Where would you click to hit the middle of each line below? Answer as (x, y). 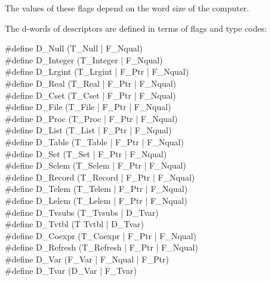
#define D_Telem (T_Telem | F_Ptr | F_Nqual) (96, 189)
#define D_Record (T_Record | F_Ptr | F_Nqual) (100, 177)
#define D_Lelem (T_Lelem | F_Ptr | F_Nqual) (96, 200)
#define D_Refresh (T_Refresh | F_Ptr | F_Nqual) (101, 247)
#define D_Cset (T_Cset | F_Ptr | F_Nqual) (90, 95)
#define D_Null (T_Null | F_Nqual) (74, 48)
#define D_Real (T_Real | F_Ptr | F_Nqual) (91, 83)
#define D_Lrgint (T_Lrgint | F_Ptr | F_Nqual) (97, 71)
